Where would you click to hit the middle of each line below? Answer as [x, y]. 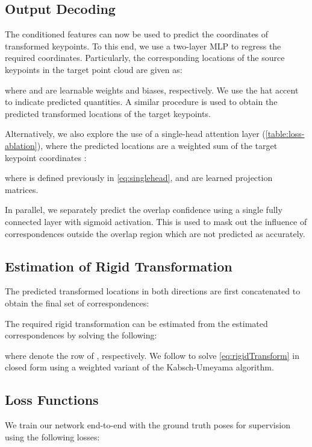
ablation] [21, 145]
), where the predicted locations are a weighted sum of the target [157, 145]
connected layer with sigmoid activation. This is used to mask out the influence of [156, 221]
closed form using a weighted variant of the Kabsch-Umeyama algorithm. [139, 367]
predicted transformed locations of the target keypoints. [108, 113]
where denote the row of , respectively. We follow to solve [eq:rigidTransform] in [152, 355]
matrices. [22, 189]
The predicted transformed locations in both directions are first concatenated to [153, 291]
